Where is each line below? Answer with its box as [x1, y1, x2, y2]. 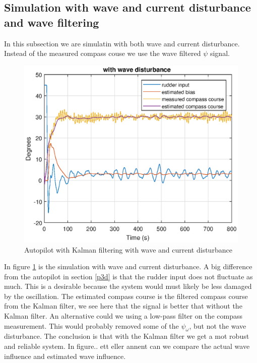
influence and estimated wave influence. [4, 350, 126, 361]
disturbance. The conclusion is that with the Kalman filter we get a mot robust [4, 331, 249, 341]
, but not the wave [189, 320, 246, 331]
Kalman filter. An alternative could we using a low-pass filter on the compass [4, 311, 242, 321]
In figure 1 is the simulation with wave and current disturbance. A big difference [4, 261, 252, 272]
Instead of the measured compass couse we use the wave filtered [4, 48, 201, 58]
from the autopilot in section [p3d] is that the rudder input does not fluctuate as [4, 271, 253, 281]
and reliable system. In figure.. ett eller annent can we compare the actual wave [4, 341, 250, 351]
